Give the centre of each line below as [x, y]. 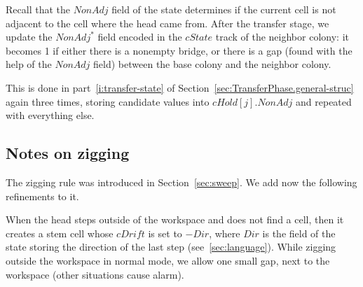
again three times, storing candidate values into [108, 101]
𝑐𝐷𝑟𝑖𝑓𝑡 [131, 234]
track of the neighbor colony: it [282, 37]
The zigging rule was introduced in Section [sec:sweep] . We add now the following [181, 182]
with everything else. [50, 115]
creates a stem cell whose [60, 233]
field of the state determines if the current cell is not [224, 9]
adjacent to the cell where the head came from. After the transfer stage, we [167, 23]
